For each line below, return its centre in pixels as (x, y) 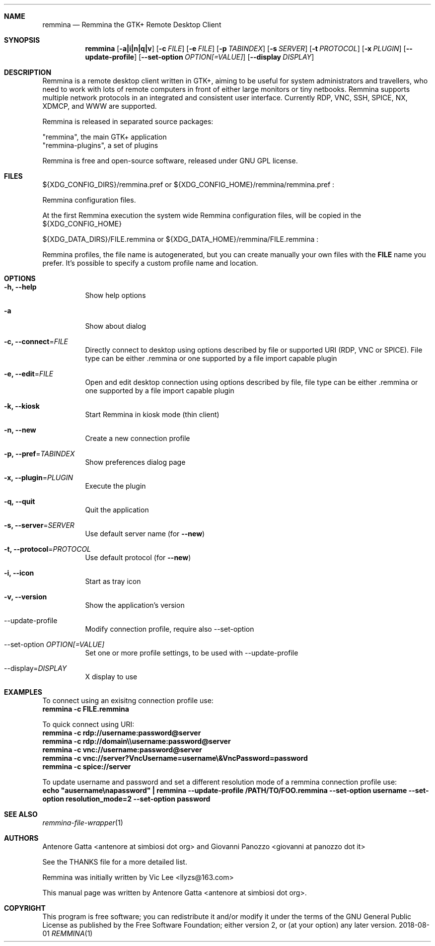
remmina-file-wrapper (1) (83, 823)
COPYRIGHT (25, 908)
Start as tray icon (113, 581)
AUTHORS (21, 838)
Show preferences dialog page (135, 462)
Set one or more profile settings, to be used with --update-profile (192, 653)
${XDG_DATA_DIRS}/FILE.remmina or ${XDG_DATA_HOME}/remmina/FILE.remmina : (181, 239)
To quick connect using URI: (88, 724)
